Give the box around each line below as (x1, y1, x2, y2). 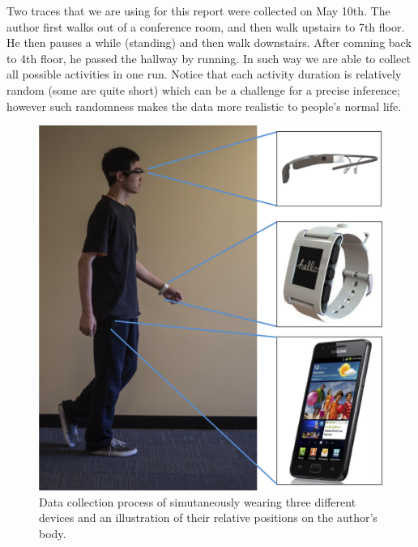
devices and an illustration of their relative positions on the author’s (39, 509, 377, 526)
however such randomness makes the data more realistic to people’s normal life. (6, 97, 402, 114)
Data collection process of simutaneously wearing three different (39, 493, 356, 510)
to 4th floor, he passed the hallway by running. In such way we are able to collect (6, 49, 411, 66)
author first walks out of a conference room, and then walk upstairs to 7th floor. (6, 18, 405, 35)
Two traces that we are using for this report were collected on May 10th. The (6, 2, 390, 19)
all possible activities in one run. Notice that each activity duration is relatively (6, 66, 402, 83)
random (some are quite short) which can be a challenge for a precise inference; (6, 81, 400, 98)
